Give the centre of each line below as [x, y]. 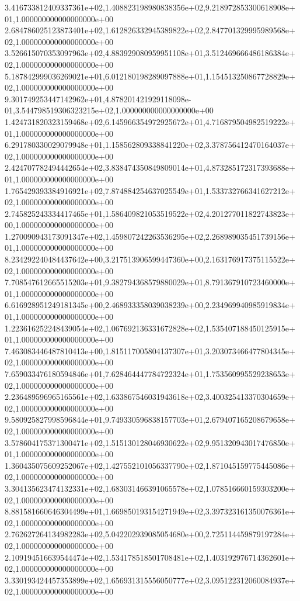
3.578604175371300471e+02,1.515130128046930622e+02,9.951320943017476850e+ [150, 442]
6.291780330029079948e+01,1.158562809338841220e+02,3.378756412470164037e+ [150, 145]
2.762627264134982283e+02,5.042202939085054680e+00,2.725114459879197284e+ [150, 534]
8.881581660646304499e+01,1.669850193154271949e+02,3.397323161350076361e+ [150, 511]
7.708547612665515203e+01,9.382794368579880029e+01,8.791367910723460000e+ [150, 282]
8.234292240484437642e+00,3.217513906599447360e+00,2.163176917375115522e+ [150, 259]
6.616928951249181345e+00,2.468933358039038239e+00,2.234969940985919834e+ [150, 305]
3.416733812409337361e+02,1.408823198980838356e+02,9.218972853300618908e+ [150, 7]
